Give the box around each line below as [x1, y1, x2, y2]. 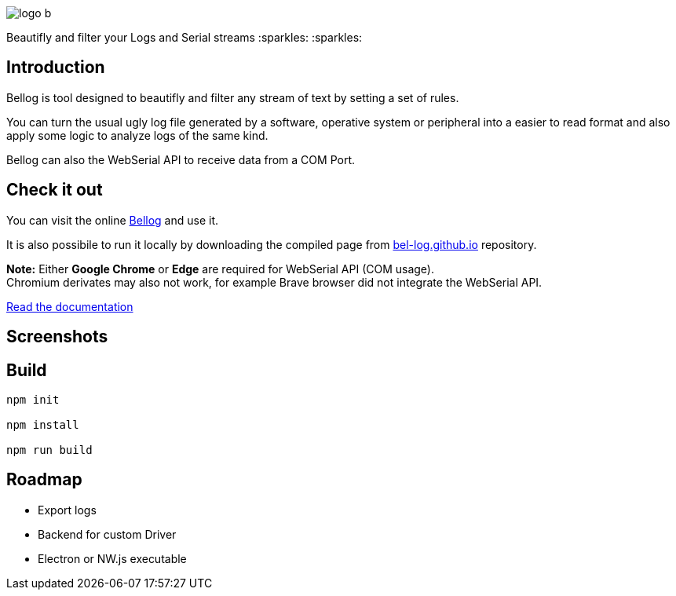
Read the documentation [6, 299, 133, 313]
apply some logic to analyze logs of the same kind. [6, 128, 269, 142]
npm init [6, 393, 60, 406]
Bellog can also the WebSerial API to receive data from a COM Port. [6, 152, 356, 166]
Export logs [38, 503, 97, 517]
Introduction [6, 57, 105, 78]
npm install [6, 418, 79, 431]
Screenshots [6, 327, 108, 347]
